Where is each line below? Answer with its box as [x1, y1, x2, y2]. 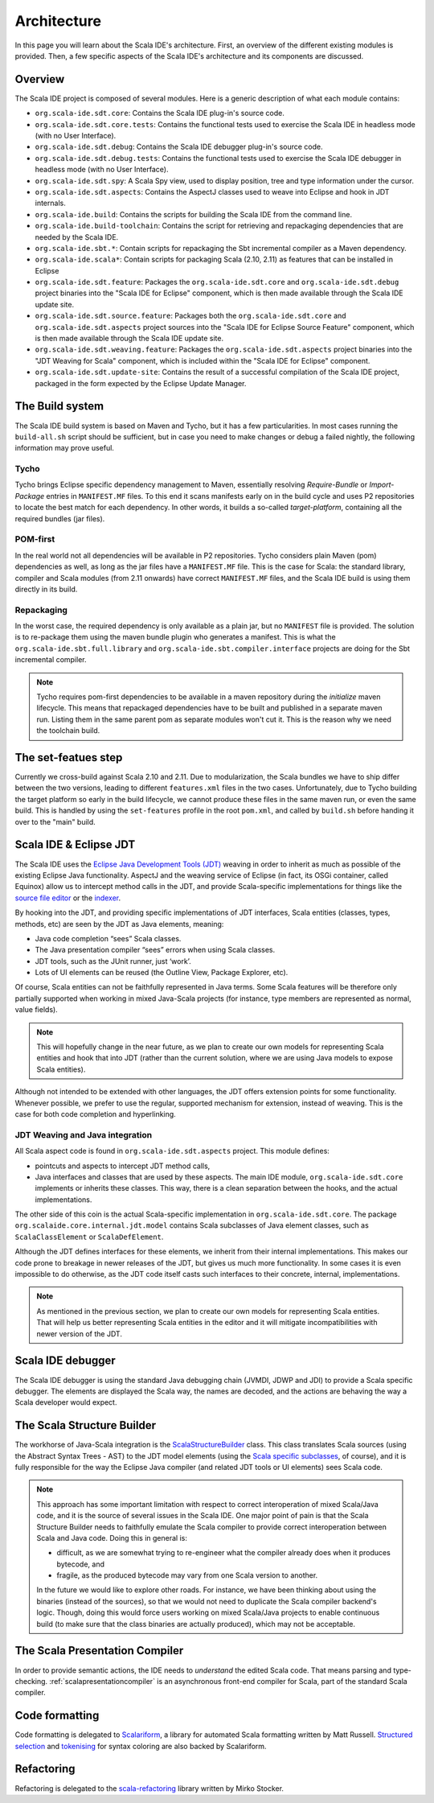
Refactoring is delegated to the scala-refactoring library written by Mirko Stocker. [14, 1783, 285, 1793]
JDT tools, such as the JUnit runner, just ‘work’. [35, 956, 192, 965]
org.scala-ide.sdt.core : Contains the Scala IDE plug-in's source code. [35, 109, 285, 118]
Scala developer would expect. [14, 1398, 117, 1407]
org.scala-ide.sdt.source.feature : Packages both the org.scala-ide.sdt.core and [35, 311, 346, 321]
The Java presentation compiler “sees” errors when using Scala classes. [35, 945, 276, 955]
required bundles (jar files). [14, 513, 105, 523]
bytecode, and [56, 1559, 104, 1569]
